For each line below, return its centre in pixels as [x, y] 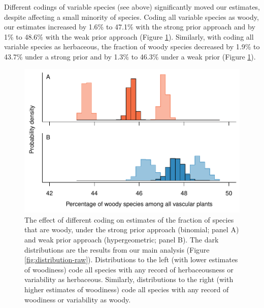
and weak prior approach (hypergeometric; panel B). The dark [122, 239]
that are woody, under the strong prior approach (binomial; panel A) [132, 229]
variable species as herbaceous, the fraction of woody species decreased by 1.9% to [132, 47]
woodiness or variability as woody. [78, 299]
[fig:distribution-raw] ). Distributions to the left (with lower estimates [131, 259]
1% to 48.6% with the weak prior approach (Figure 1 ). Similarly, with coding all [129, 36]
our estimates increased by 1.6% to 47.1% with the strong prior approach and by [130, 27]
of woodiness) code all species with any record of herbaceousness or [129, 269]
